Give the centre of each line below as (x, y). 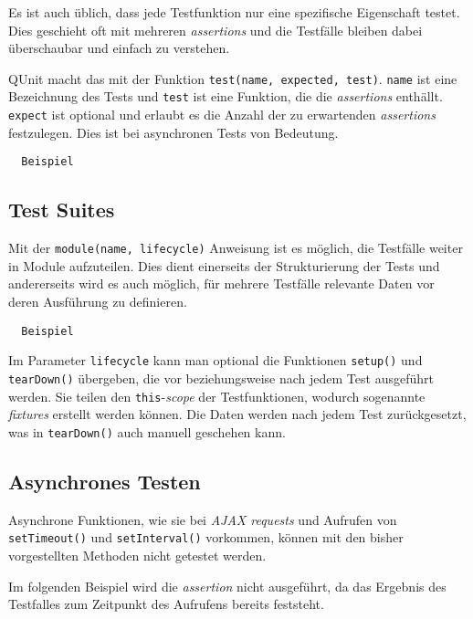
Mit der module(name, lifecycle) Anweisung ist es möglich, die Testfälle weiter (236, 248)
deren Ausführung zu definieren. (98, 302)
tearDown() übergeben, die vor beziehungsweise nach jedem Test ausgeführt (221, 378)
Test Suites (62, 210)
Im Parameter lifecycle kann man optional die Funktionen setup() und (215, 360)
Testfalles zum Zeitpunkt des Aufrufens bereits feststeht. (166, 604)
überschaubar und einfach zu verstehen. (119, 48)
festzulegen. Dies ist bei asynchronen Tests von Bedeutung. (173, 132)
